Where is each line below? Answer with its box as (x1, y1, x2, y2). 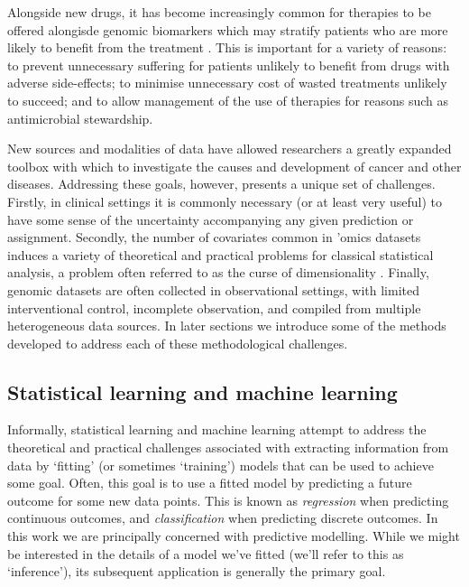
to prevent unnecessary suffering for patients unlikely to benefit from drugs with (7, 55, 450, 74)
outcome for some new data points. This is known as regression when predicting (7, 490, 449, 509)
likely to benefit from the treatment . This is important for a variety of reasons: (7, 38, 447, 57)
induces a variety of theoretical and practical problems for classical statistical (7, 245, 434, 264)
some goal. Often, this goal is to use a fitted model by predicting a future (7, 473, 412, 492)
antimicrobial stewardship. (7, 108, 153, 127)
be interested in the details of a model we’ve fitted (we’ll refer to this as (7, 544, 404, 563)
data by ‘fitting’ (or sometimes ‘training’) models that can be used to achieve (7, 455, 434, 474)
